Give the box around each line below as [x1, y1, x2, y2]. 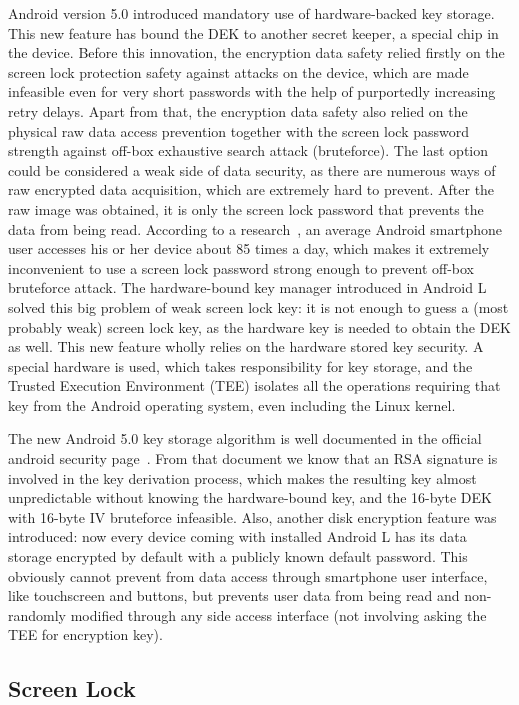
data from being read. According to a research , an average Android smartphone [8, 218, 502, 239]
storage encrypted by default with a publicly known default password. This [8, 546, 468, 567]
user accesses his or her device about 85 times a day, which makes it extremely [8, 238, 490, 259]
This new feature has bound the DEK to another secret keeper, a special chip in [8, 22, 499, 43]
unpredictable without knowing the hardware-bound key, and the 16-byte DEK [8, 487, 492, 508]
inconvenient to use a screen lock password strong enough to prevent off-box [8, 257, 475, 278]
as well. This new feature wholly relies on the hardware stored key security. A [8, 336, 484, 357]
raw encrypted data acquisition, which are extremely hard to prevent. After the [8, 179, 495, 200]
